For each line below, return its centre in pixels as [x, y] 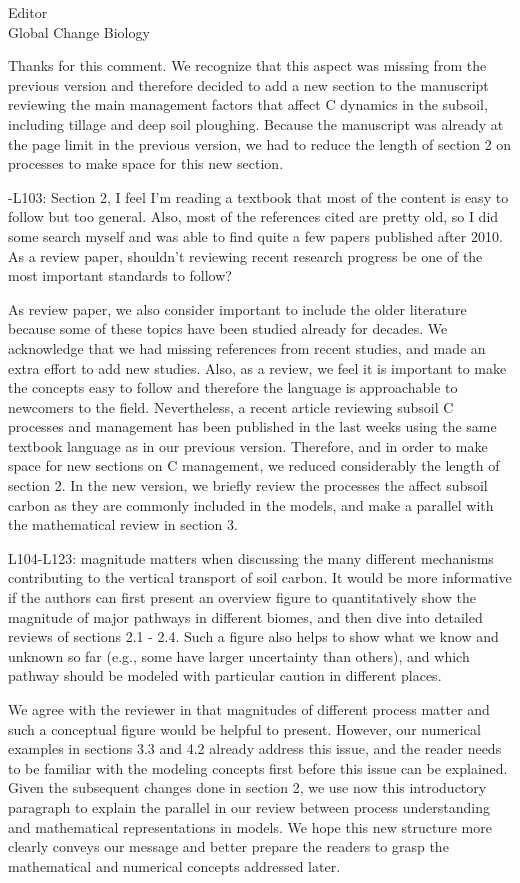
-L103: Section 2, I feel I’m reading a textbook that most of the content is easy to [258, 196]
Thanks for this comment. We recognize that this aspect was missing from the [247, 65]
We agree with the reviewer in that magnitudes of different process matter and [249, 709]
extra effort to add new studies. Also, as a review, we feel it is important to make [257, 367]
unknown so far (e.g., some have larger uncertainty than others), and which [239, 655]
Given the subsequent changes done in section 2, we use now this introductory [247, 787]
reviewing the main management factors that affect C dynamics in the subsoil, [248, 104]
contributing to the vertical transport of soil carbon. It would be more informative [260, 577]
